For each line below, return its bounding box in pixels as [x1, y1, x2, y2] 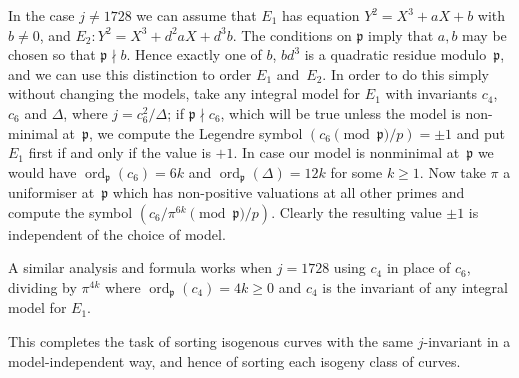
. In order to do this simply [322, 63, 490, 84]
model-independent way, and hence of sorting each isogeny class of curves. [8, 350, 461, 371]
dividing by [8, 276, 77, 297]
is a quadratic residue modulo [304, 44, 487, 65]
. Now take [419, 161, 486, 182]
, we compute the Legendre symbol [88, 122, 303, 143]
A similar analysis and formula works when [8, 257, 273, 278]
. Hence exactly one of [126, 44, 262, 65]
